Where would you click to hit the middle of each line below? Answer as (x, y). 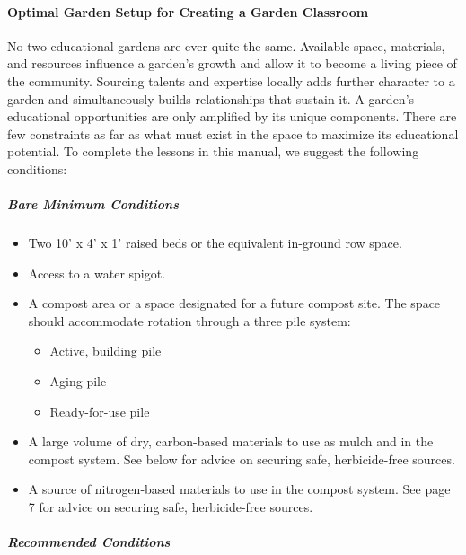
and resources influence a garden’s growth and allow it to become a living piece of (232, 63)
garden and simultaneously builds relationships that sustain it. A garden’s (211, 98)
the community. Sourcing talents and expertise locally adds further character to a (231, 80)
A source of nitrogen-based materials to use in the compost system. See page (239, 489)
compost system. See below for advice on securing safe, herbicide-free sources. (242, 458)
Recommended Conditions (89, 542)
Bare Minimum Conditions (93, 204)
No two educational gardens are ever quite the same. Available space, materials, (226, 45)
